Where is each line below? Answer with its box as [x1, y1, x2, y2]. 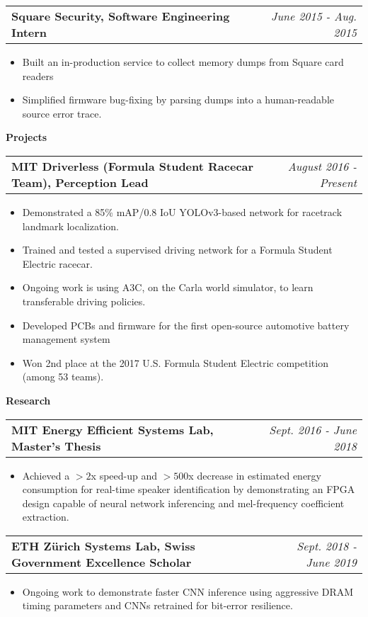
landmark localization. [22, 218, 119, 233]
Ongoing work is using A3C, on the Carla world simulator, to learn [22, 280, 314, 295]
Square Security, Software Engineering [11, 8, 230, 24]
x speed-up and [91, 468, 158, 482]
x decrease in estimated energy [188, 468, 322, 482]
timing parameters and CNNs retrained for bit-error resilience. [22, 598, 293, 613]
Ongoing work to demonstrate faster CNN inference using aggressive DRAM [22, 584, 354, 599]
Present [319, 174, 357, 191]
